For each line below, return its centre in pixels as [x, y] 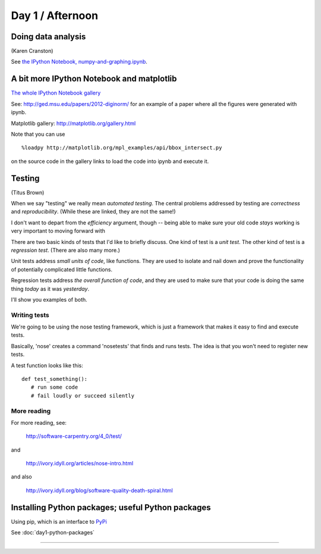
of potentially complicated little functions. [62, 269]
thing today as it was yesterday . [50, 289]
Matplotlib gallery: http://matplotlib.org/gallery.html [73, 123]
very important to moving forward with [58, 231]
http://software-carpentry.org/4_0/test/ [74, 436]
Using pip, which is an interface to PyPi [59, 521]
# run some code [54, 387]
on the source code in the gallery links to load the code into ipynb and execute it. [110, 161]
